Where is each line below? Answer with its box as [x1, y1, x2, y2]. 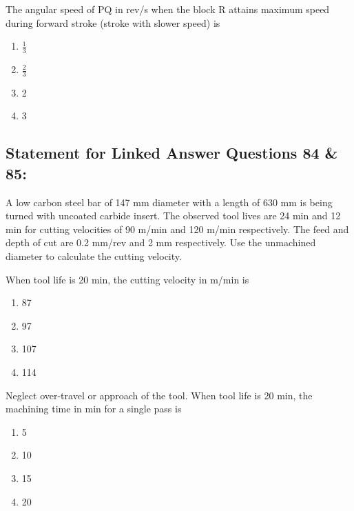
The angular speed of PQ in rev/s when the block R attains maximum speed [6, 2, 330, 16]
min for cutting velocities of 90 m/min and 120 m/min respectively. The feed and [6, 221, 349, 236]
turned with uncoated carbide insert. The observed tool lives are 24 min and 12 [6, 208, 341, 223]
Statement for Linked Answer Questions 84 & [6, 142, 338, 163]
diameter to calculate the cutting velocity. [6, 249, 182, 263]
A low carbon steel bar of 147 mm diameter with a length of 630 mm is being [6, 194, 333, 209]
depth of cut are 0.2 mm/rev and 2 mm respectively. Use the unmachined [6, 235, 316, 250]
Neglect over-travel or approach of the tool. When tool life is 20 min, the [6, 388, 313, 402]
